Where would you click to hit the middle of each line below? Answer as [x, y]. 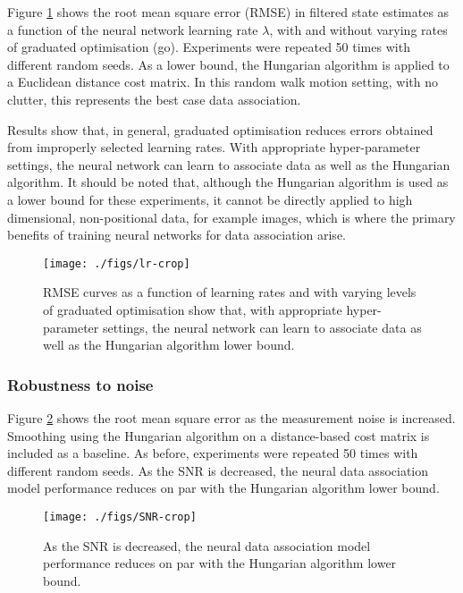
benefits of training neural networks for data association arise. [177, 235]
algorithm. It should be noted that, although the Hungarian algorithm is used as [228, 182]
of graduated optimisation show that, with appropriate [193, 309]
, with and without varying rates [358, 29]
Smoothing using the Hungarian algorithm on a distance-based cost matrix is [219, 435]
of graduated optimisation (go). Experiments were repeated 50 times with [209, 47]
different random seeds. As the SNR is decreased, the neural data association [218, 470]
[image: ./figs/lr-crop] [117, 263]
